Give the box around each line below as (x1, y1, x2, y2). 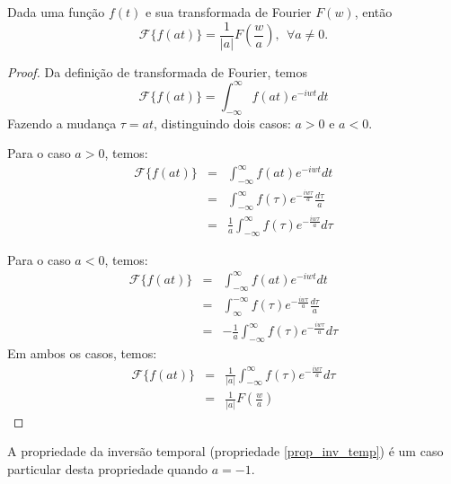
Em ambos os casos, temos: (7, 344, 157, 363)
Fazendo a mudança (7, 113, 117, 132)
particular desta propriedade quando (7, 459, 208, 478)
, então (354, 3, 393, 21)
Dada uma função (7, 3, 105, 21)
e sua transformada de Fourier (146, 3, 312, 21)
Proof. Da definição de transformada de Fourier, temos (7, 62, 307, 81)
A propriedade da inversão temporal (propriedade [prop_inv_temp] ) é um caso (7, 442, 444, 461)
